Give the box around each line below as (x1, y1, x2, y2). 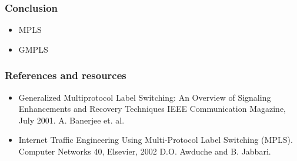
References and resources (5, 68, 126, 83)
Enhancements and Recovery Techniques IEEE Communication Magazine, (18, 102, 286, 115)
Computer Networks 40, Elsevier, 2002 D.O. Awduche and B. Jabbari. (18, 145, 271, 157)
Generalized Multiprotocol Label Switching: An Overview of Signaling (18, 91, 271, 103)
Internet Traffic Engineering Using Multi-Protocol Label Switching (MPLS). (18, 133, 293, 146)
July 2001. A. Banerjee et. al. (18, 114, 125, 126)
